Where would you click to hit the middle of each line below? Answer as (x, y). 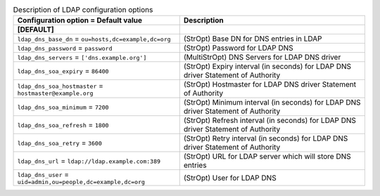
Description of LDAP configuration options (83, 10)
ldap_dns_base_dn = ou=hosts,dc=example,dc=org (94, 39)
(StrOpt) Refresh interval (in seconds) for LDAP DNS (270, 121)
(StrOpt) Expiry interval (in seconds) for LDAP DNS (267, 67)
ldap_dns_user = (43, 174)
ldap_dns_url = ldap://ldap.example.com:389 (89, 161)
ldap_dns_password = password (65, 48)
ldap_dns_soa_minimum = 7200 (63, 107)
